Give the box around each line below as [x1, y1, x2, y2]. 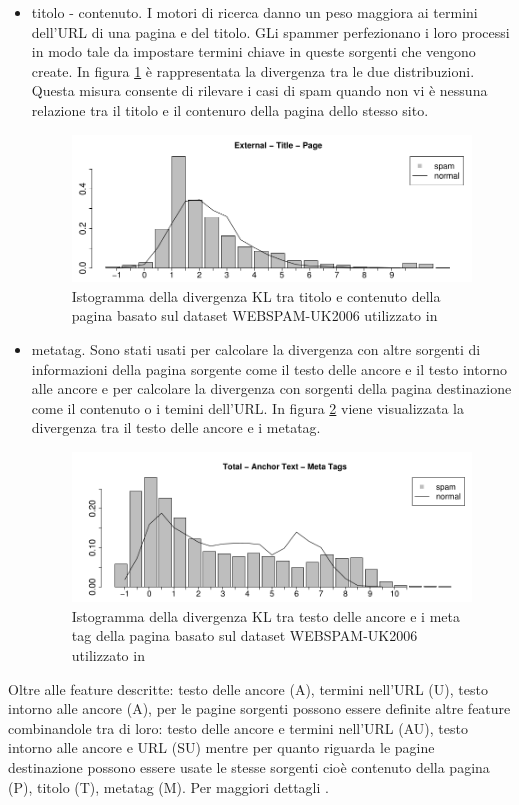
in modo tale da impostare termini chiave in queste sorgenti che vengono [31, 41, 476, 62]
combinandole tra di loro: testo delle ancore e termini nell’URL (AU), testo [8, 717, 468, 738]
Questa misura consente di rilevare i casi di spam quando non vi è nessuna [31, 80, 488, 101]
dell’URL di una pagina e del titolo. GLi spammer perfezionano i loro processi [31, 21, 510, 42]
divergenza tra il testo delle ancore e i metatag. [31, 417, 321, 438]
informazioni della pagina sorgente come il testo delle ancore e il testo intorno [31, 358, 507, 379]
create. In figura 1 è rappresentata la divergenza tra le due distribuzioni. [31, 60, 475, 81]
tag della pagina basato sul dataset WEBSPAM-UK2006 [71, 625, 418, 646]
